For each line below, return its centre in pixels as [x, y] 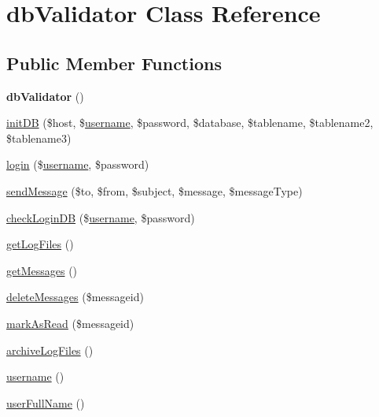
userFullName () [46, 402]
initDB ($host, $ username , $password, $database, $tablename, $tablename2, [190, 123]
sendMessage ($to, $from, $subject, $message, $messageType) [155, 190]
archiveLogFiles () [50, 350]
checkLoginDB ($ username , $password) [101, 217]
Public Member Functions [114, 63]
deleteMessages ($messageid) [75, 297]
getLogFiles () [40, 244]
